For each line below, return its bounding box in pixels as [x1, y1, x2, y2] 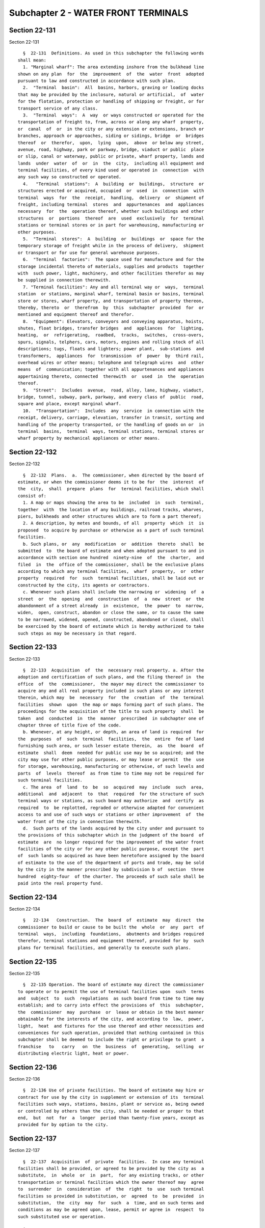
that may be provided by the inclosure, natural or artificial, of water [18, 91, 204, 97]
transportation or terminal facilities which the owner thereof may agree [18, 1179, 204, 1185]
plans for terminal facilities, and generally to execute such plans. [18, 945, 191, 950]
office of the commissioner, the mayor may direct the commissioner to [18, 681, 204, 687]
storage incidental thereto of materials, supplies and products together [18, 263, 204, 269]
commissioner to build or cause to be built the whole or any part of [18, 924, 204, 930]
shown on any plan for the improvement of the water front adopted [18, 71, 204, 77]
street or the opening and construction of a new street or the [18, 596, 204, 602]
